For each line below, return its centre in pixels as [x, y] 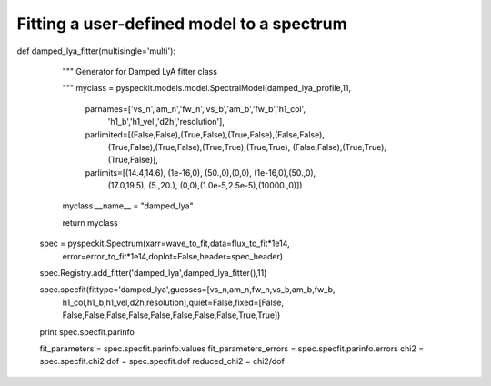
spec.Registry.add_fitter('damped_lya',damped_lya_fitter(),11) [153, 273]
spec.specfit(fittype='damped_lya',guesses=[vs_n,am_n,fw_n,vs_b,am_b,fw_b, [187, 289]
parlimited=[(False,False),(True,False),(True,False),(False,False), [205, 134]
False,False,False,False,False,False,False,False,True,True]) [171, 315]
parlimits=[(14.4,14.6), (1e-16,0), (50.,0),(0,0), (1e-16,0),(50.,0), [200, 172]
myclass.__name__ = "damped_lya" [128, 206]
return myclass [90, 222]
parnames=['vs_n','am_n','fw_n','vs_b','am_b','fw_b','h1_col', [195, 108]
